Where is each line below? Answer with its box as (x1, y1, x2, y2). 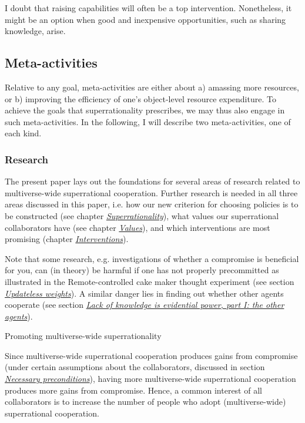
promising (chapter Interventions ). (5, 233, 129, 245)
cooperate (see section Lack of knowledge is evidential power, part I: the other (5, 298, 284, 311)
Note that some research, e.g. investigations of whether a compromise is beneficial (5, 252, 299, 264)
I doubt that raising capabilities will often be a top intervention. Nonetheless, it (5, 2, 292, 14)
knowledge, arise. (5, 25, 66, 37)
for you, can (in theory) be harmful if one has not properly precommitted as (5, 264, 279, 276)
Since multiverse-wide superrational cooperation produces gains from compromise (5, 349, 298, 361)
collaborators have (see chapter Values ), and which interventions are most (5, 221, 270, 233)
